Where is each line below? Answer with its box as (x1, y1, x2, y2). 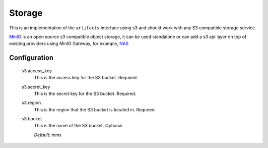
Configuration (9, 53, 54, 62)
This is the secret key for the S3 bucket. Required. (34, 91, 136, 97)
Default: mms (34, 132, 62, 138)
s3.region (21, 99, 41, 106)
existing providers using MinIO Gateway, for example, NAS (9, 41, 129, 47)
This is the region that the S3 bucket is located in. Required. (34, 106, 156, 112)
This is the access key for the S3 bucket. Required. (34, 75, 138, 81)
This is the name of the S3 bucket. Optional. (34, 123, 124, 129)
